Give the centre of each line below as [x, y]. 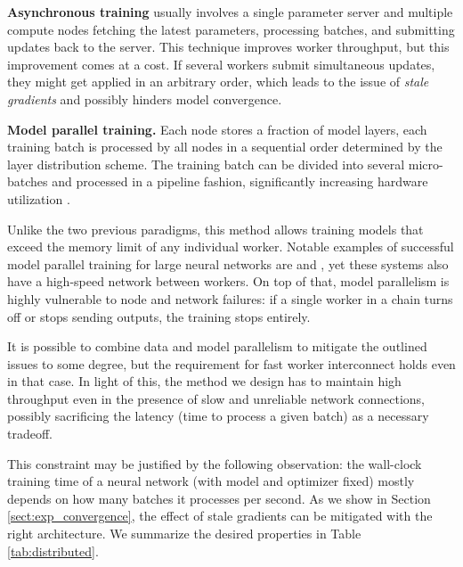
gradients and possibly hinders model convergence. [145, 99]
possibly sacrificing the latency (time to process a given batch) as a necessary [218, 416]
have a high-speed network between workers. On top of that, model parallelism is [228, 281]
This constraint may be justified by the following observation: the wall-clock [215, 463]
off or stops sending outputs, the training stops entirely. [159, 316]
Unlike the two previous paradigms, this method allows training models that [215, 229]
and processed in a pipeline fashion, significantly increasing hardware [240, 181]
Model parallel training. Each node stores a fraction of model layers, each [217, 129]
